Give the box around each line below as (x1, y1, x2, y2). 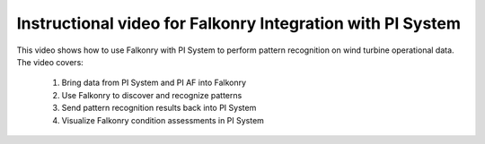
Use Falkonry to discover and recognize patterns (61, 89, 242, 100)
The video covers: (16, 56, 84, 67)
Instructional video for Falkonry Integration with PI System (16, 13, 462, 33)
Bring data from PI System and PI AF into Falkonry (61, 77, 247, 89)
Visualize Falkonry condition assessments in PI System (61, 114, 265, 125)
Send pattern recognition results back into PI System (61, 103, 257, 114)
